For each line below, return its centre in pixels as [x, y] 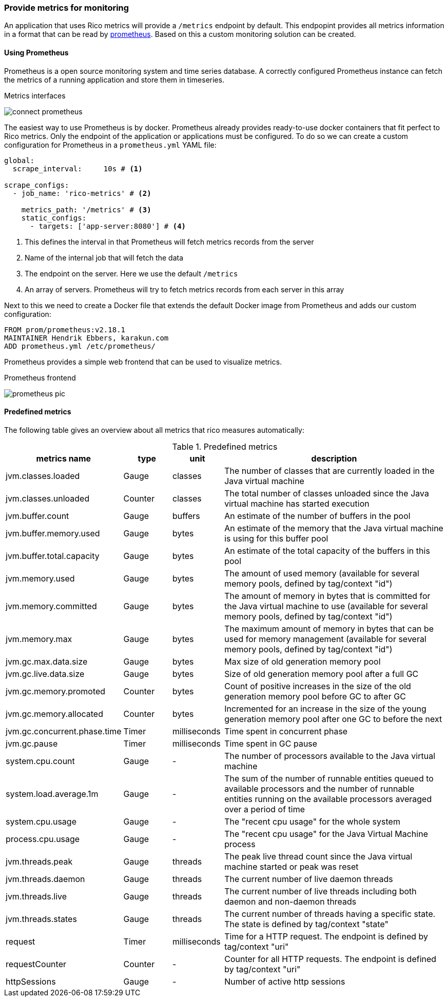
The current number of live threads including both [320, 891]
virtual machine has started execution [297, 503]
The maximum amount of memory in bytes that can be [329, 628]
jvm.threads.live [36, 896]
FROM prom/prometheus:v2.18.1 [65, 329]
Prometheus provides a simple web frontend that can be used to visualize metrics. [143, 362]
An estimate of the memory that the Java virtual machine [334, 528]
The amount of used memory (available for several [322, 573]
